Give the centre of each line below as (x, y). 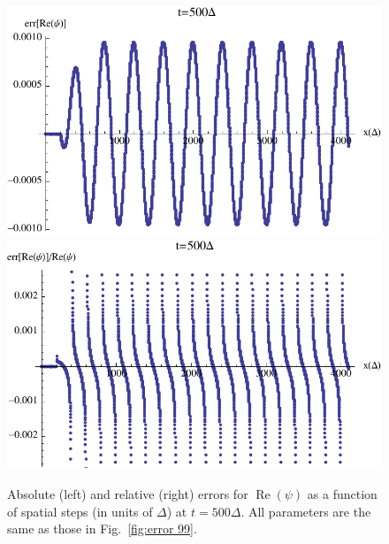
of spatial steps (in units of (80, 511)
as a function (342, 494)
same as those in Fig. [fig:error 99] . (102, 529)
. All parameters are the (306, 511)
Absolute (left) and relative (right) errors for (128, 494)
